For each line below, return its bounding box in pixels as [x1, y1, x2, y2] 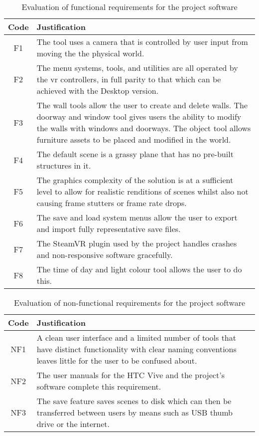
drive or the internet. [36, 418, 110, 430]
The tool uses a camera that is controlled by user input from [36, 36, 248, 47]
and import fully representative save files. [36, 223, 181, 234]
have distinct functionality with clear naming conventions [36, 343, 237, 355]
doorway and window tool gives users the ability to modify [36, 111, 242, 122]
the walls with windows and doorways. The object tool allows [36, 122, 251, 134]
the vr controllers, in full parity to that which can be [36, 73, 221, 85]
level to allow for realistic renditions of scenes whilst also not [36, 186, 249, 197]
